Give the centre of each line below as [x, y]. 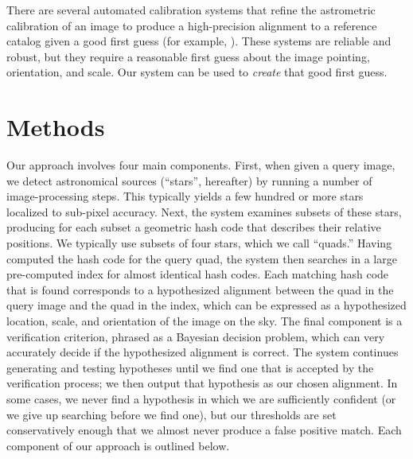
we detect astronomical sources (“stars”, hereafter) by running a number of [189, 180]
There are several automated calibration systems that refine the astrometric [191, 10]
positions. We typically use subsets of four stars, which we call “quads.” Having [199, 243]
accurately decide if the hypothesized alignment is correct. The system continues [203, 352]
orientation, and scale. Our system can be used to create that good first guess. [197, 72]
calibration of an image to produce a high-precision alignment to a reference [192, 25]
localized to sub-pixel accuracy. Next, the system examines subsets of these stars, [204, 211]
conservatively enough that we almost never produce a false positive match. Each [204, 430]
